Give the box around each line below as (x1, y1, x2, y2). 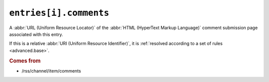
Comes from (9, 57, 41, 64)
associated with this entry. (9, 31, 63, 37)
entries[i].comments (9, 7, 110, 18)
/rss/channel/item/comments (21, 68, 81, 74)
